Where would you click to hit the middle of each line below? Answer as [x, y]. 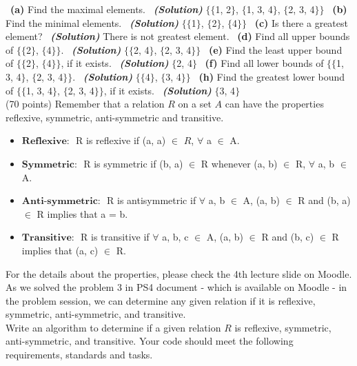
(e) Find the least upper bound [275, 49]
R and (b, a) [324, 200]
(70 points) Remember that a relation [85, 104]
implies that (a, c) [60, 250]
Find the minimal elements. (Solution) [92, 22]
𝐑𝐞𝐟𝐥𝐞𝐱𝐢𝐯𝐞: [45, 142]
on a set [195, 104]
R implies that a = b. [82, 213]
